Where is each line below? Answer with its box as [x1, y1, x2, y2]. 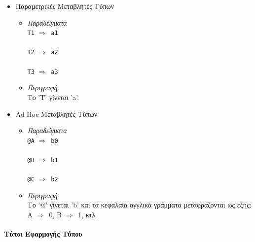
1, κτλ [78, 209, 96, 220]
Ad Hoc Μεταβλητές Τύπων [15, 108, 98, 119]
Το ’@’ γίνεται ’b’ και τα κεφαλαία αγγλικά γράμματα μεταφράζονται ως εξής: [27, 200, 252, 210]
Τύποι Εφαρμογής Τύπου [4, 229, 82, 239]
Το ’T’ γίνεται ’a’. [27, 92, 79, 102]
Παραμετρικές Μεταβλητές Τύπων [15, 1, 114, 11]
